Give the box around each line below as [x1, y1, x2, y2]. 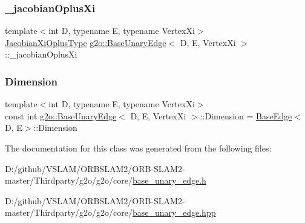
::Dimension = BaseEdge [200, 109, 292, 122]
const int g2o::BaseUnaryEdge [5, 109, 117, 122]
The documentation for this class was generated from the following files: [5, 142, 272, 154]
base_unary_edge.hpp [133, 206, 216, 219]
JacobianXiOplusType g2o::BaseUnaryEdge [5, 36, 166, 48]
